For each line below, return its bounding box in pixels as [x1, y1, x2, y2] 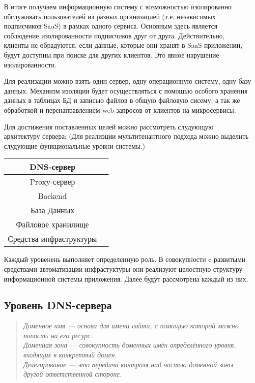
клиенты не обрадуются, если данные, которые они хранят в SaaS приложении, [4, 40, 243, 50]
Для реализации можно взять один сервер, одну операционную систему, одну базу [4, 76, 252, 86]
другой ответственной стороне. [23, 369, 122, 379]
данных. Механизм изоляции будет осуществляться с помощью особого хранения [4, 85, 248, 96]
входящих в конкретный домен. [23, 350, 117, 360]
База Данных [30, 204, 75, 216]
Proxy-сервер [29, 176, 75, 188]
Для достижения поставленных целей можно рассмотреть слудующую [4, 121, 214, 131]
